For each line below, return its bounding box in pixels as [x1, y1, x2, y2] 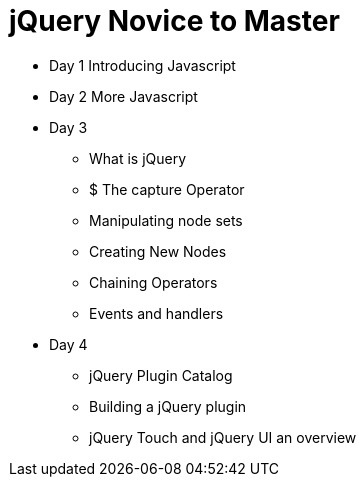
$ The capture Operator [89, 180, 245, 198]
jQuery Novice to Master [9, 4, 340, 38]
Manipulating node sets [89, 211, 243, 229]
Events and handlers [89, 304, 224, 322]
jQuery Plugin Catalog [89, 366, 233, 384]
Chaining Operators [89, 273, 218, 291]
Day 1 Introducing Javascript [49, 56, 236, 74]
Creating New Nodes [89, 242, 227, 260]
